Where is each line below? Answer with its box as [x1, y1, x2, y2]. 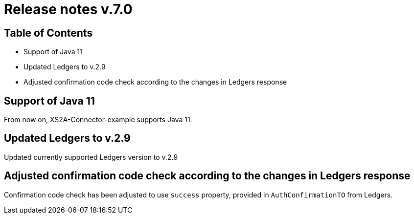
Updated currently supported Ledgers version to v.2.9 [4, 153, 178, 161]
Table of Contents [4, 26, 93, 39]
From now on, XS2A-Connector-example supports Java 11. [4, 115, 192, 124]
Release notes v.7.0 [4, 1, 133, 18]
